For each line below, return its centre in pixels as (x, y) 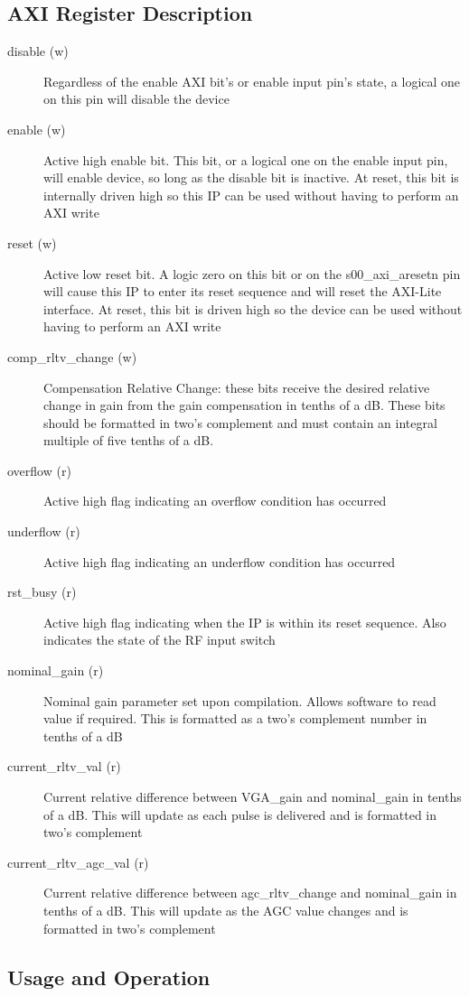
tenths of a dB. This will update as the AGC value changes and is (226, 910)
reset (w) (32, 242)
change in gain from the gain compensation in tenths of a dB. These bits (244, 405)
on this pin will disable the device (136, 99)
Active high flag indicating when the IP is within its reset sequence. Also (245, 622)
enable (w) (37, 129)
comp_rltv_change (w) (72, 356)
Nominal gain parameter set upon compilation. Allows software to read (240, 700)
